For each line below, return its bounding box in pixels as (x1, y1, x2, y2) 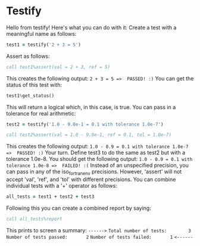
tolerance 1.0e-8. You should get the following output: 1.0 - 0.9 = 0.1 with (6, 155, 193, 163)
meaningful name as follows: (6, 30, 77, 37)
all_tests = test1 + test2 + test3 (6, 194, 95, 200)
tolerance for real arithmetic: (6, 110, 76, 117)
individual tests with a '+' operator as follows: (6, 182, 118, 189)
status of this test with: (6, 81, 62, 88)
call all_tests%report (6, 216, 62, 222)
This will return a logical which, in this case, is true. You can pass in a (6, 103, 176, 111)
